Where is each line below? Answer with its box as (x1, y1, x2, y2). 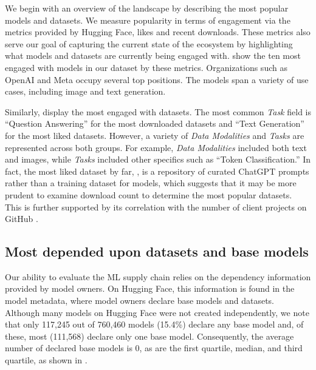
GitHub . (5, 212, 38, 225)
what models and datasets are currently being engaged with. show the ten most (5, 49, 301, 62)
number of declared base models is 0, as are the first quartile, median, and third (5, 341, 303, 354)
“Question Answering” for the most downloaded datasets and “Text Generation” (5, 117, 304, 130)
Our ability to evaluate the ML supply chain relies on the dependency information (5, 270, 311, 283)
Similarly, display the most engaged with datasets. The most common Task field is (5, 105, 311, 118)
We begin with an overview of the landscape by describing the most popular (5, 2, 289, 14)
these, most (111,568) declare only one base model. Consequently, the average (5, 329, 294, 342)
